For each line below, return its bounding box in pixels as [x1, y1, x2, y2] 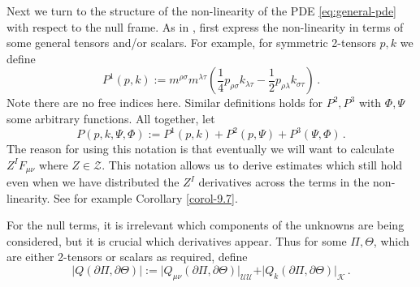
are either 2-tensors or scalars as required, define [6, 248, 248, 265]
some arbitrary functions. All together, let [6, 109, 215, 126]
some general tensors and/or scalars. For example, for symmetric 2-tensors [6, 34, 376, 51]
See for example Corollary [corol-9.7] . [54, 189, 238, 206]
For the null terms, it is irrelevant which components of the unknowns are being [6, 216, 405, 233]
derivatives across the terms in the [198, 173, 370, 191]
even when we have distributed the [6, 173, 180, 191]
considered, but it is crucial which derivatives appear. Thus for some [6, 232, 347, 249]
